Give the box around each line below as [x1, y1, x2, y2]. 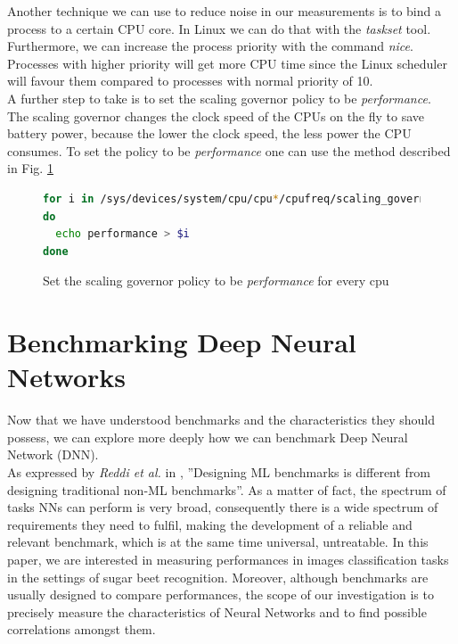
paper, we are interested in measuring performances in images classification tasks [7, 549, 449, 568]
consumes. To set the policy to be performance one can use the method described [7, 141, 451, 160]
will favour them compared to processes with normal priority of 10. [7, 71, 373, 90]
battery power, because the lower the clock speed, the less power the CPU [7, 124, 412, 143]
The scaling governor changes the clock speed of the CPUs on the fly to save [7, 106, 425, 125]
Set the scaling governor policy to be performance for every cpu [43, 271, 389, 290]
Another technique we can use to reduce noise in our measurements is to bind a [7, 2, 441, 20]
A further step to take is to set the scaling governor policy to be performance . [7, 88, 431, 107]
